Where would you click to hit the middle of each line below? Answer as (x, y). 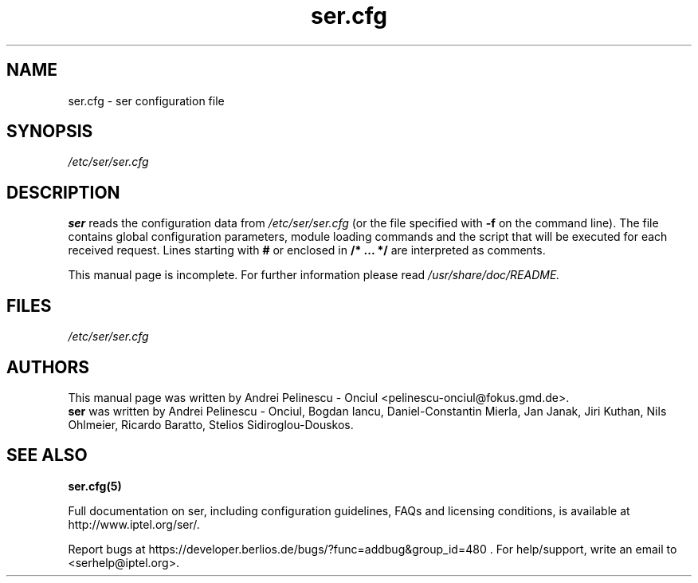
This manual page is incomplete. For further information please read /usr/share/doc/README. (314, 275)
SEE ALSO (47, 455)
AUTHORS (48, 367)
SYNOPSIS (50, 132)
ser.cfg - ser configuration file (146, 100)
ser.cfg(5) (95, 486)
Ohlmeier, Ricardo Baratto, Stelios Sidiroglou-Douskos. (211, 424)
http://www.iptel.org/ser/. (134, 524)
